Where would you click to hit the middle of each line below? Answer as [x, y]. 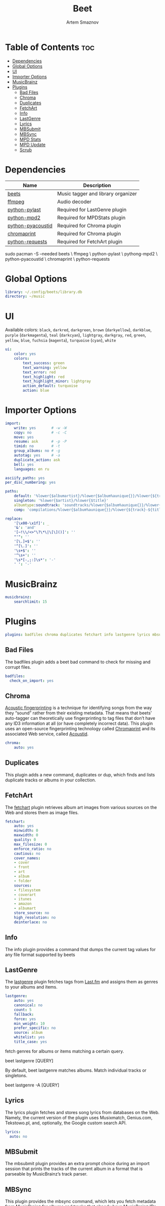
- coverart [25, 895]
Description [97, 185]
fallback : [24, 1014]
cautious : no [27, 853]
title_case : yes [31, 1042]
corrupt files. [18, 667]
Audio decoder [74, 201]
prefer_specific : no [35, 1028]
